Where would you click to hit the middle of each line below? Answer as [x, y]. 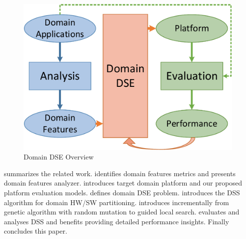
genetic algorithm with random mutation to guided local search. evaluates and [122, 212]
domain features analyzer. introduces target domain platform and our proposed [123, 183]
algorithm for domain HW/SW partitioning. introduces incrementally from [117, 202]
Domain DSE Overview [59, 157]
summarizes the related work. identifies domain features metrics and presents [120, 173]
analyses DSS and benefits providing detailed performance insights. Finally [117, 221]
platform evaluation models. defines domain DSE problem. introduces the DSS [122, 193]
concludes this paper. [36, 231]
